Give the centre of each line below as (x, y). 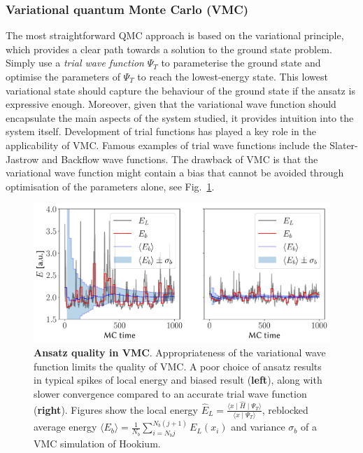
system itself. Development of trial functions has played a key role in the (161, 131)
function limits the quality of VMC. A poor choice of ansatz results (178, 366)
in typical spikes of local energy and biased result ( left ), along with (178, 380)
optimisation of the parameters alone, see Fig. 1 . (110, 186)
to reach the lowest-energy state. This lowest (233, 76)
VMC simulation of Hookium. (97, 444)
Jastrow (22, 159)
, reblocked (285, 409)
